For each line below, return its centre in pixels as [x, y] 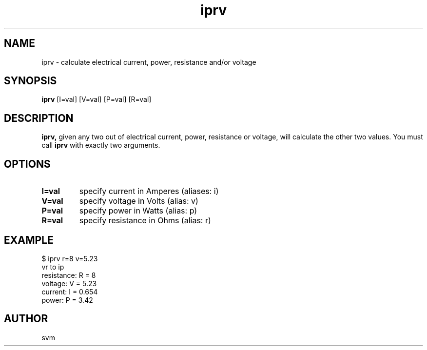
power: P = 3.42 [67, 300]
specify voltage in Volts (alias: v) [139, 201]
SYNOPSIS [30, 81]
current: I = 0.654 [70, 292]
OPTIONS [27, 164]
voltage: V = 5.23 [69, 283]
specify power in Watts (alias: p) [138, 211]
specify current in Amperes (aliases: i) [149, 191]
